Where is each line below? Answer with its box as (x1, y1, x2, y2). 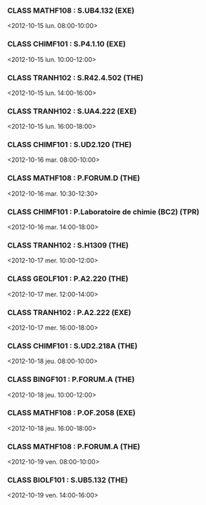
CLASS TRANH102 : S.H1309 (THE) (7, 241, 129, 250)
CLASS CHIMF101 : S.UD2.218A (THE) (7, 340, 138, 350)
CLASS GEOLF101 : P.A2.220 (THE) (7, 274, 129, 283)
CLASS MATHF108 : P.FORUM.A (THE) (7, 442, 141, 452)
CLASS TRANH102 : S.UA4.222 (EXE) (7, 106, 137, 116)
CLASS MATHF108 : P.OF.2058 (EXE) (7, 408, 136, 418)
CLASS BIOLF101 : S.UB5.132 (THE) (7, 475, 128, 485)
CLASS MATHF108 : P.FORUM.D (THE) (7, 173, 141, 183)
